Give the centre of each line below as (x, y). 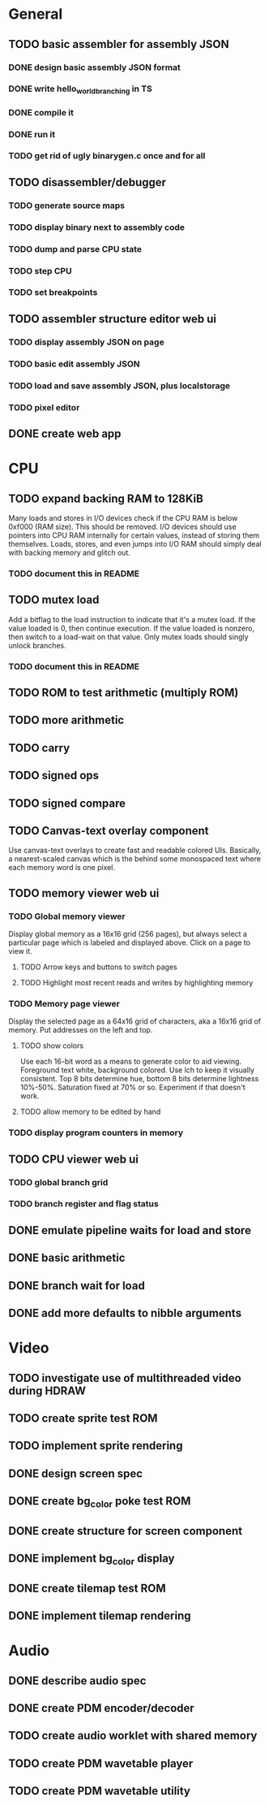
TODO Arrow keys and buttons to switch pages (98, 967)
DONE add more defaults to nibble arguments (125, 1313)
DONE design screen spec (76, 1473)
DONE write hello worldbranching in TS (80, 89)
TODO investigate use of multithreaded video (125, 1378)
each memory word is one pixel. (62, 868)
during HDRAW (47, 1390)
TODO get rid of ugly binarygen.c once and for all (107, 156)
